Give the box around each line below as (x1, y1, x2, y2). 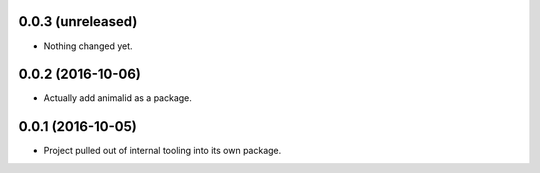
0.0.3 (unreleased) (18, 13, 138, 30)
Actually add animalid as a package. (43, 92, 192, 104)
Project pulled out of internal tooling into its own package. (43, 145, 282, 157)
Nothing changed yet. (43, 40, 134, 52)
